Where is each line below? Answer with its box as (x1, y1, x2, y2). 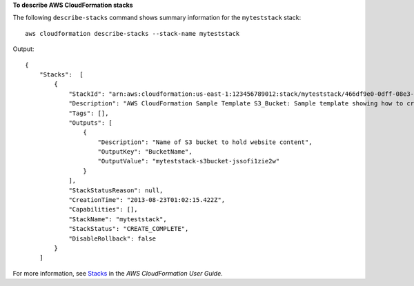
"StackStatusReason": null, (68, 186, 164, 194)
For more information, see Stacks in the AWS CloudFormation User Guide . (12, 269, 224, 277)
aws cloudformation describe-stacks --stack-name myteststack (25, 30, 240, 37)
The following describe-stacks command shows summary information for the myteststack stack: (12, 14, 302, 22)
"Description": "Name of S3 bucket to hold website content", (97, 138, 313, 146)
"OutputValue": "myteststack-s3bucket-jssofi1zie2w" (97, 157, 280, 165)
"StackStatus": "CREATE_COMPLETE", (68, 225, 189, 233)
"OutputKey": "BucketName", (97, 148, 193, 156)
